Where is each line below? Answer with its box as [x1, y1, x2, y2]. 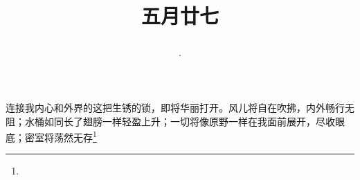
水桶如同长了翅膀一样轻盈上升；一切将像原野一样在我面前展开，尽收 [24, 114, 335, 128]
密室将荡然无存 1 [24, 128, 97, 144]
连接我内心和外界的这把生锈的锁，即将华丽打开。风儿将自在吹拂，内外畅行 [6, 100, 345, 114]
